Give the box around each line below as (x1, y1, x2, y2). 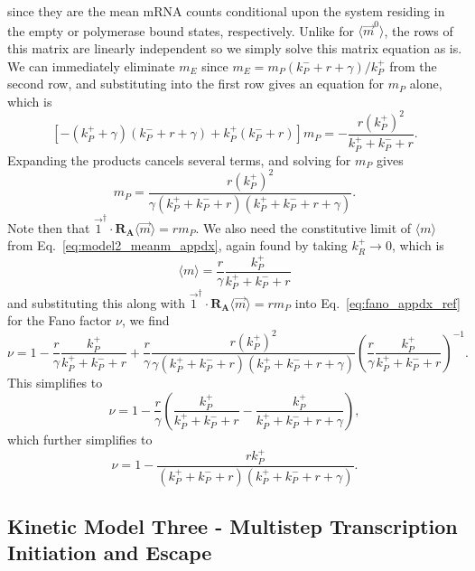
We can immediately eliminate (7, 56, 175, 75)
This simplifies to (7, 373, 103, 392)
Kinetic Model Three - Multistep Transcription (7, 512, 458, 540)
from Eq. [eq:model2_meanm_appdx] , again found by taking (7, 236, 348, 255)
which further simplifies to (7, 429, 153, 448)
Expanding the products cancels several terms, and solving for (7, 150, 351, 169)
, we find (122, 311, 170, 330)
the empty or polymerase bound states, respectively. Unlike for (7, 21, 354, 40)
